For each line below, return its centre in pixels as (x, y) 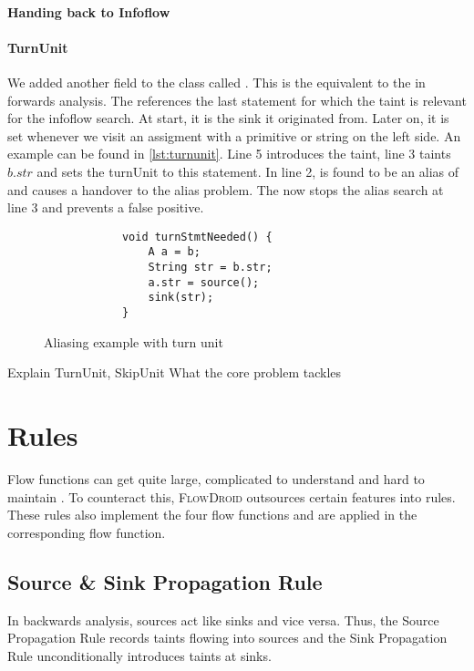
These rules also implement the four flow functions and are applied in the (212, 515)
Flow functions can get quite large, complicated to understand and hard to (216, 478)
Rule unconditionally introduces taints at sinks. (139, 655)
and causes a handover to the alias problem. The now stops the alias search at (226, 189)
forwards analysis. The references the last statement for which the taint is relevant (237, 100)
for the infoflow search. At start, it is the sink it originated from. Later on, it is (228, 118)
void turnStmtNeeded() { (197, 237)
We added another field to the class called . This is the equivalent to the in (216, 82)
